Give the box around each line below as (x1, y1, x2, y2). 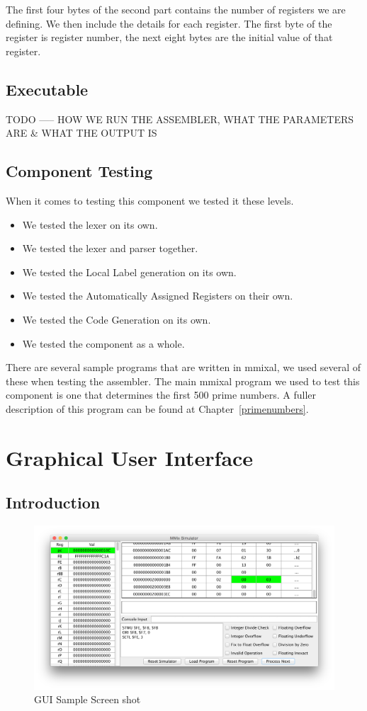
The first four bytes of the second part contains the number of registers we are (6, 2, 346, 16)
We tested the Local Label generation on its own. (22, 264, 237, 279)
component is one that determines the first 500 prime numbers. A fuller (6, 387, 316, 402)
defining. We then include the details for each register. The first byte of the (6, 16, 332, 30)
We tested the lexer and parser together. (22, 241, 198, 256)
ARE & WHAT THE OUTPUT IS (6, 125, 157, 140)
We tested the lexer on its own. (22, 217, 158, 232)
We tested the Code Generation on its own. (22, 312, 211, 326)
